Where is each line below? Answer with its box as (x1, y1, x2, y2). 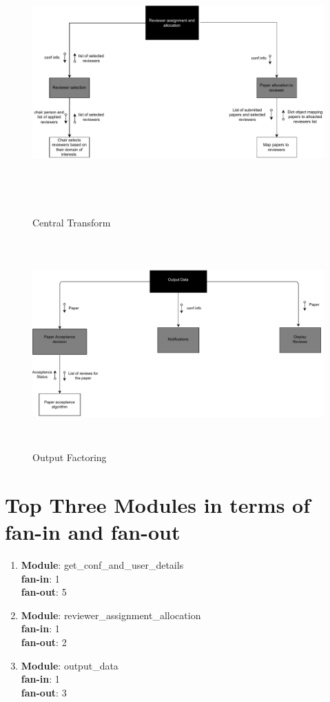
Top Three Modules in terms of (5, 490, 310, 518)
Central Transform (32, 215, 111, 229)
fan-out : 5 (21, 585, 67, 599)
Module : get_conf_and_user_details (21, 557, 184, 572)
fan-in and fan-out (5, 518, 181, 546)
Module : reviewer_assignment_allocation (21, 607, 201, 622)
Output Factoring (32, 450, 107, 465)
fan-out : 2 (21, 634, 67, 649)
